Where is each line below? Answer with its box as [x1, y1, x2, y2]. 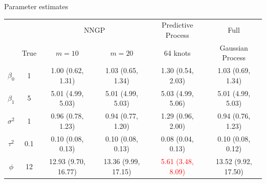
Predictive [161, 19, 193, 30]
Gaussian [219, 42, 248, 53]
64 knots [164, 47, 191, 58]
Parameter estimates [4, 1, 69, 11]
